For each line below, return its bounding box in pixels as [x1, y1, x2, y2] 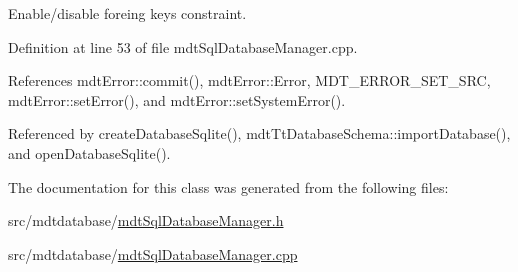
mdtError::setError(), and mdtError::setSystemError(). [8, 89, 346, 110]
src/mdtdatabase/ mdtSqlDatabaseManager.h [8, 210, 284, 231]
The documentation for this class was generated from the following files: [8, 176, 449, 197]
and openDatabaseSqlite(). [8, 142, 171, 163]
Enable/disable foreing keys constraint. [8, 3, 247, 23]
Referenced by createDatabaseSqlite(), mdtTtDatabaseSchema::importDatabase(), [8, 123, 511, 144]
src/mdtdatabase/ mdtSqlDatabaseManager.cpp [8, 243, 298, 264]
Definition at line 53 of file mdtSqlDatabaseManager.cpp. [8, 36, 358, 57]
